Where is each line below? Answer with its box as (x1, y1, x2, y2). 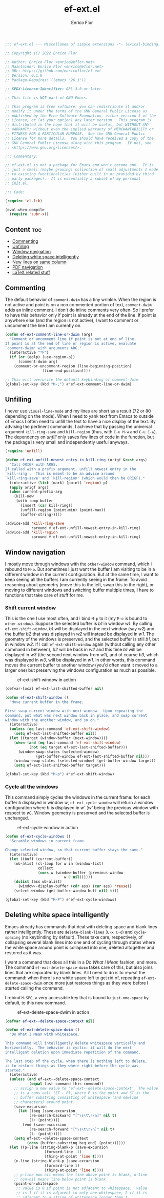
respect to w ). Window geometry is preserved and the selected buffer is (5, 810, 150, 816)
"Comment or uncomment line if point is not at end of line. (9, 336, 137, 342)
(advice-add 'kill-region (5, 530, 58, 535)
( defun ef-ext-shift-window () (5, 695, 69, 700)
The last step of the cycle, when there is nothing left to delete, (5, 1059, 147, 1064)
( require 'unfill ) (5, 449, 42, 454)
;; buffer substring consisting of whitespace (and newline (14, 1095, 139, 1100)
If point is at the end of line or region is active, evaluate (5, 341, 137, 346)
